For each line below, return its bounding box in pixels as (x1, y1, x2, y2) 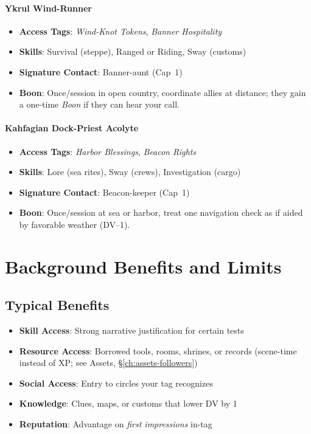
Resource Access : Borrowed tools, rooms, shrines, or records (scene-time (19, 344, 297, 357)
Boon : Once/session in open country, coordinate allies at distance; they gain (19, 86, 306, 98)
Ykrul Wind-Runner (5, 1, 92, 14)
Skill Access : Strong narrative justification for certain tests (19, 324, 244, 337)
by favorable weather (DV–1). (19, 218, 130, 230)
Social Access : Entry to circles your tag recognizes (19, 376, 213, 389)
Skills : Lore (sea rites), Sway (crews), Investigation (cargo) (19, 165, 241, 178)
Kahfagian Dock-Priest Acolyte (5, 122, 139, 134)
